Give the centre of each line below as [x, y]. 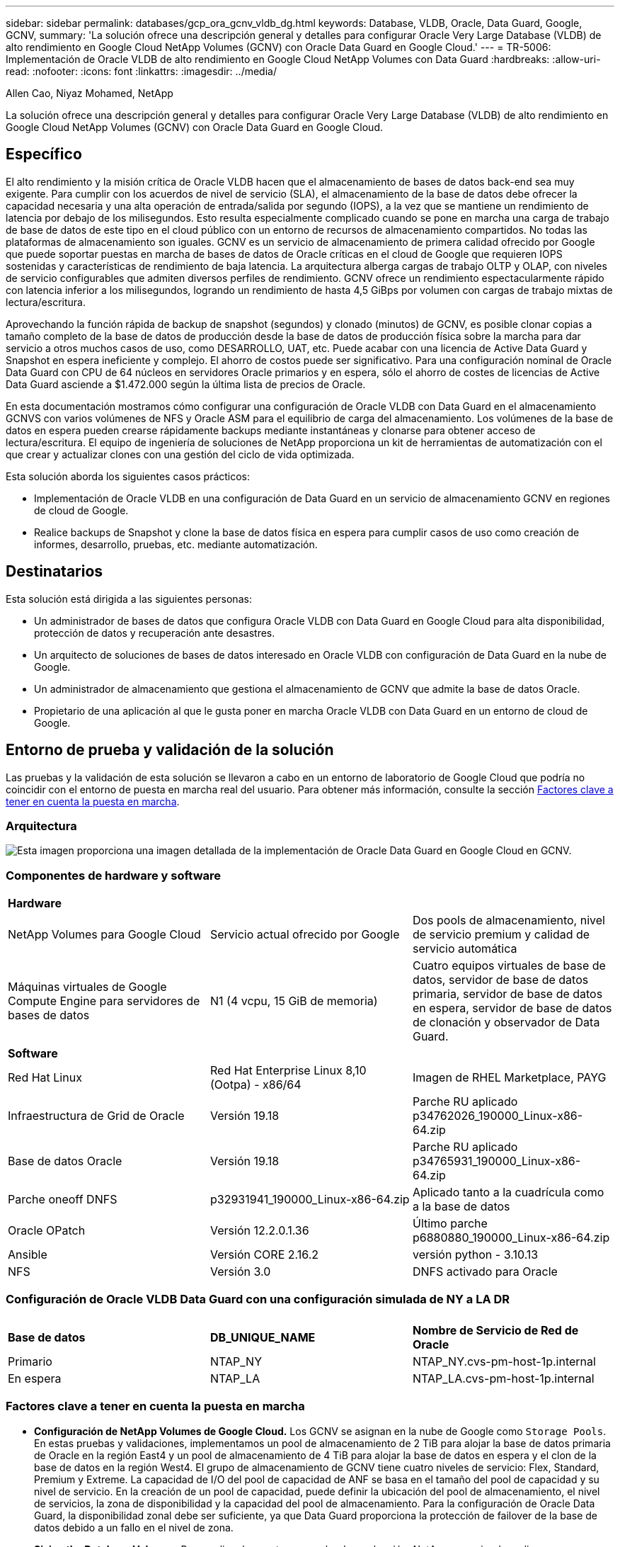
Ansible [28, 1255]
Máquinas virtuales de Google [87, 987]
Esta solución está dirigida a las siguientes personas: [129, 599]
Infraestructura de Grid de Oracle [96, 1116]
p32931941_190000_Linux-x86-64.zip [310, 1200]
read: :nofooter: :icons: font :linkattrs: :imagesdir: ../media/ [141, 71]
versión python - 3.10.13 [475, 1255]
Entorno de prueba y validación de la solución [170, 750]
